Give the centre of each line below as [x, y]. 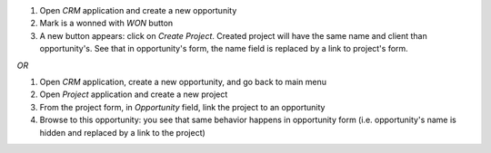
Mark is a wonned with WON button [106, 24]
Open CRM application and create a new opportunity [138, 10]
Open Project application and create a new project [134, 94]
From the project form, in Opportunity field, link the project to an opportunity [182, 107]
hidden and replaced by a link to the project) [123, 132]
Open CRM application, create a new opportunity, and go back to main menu [183, 81]
